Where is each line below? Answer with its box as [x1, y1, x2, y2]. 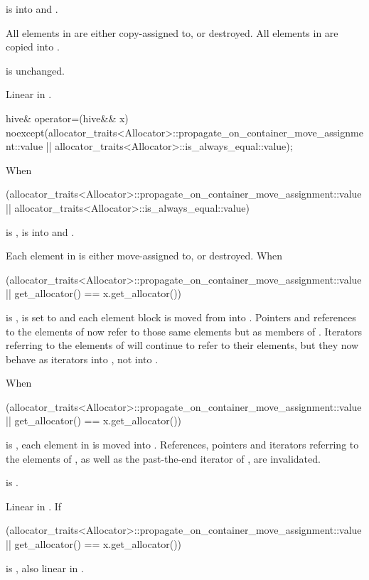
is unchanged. [6, 63, 65, 77]
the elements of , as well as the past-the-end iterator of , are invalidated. [6, 451, 321, 466]
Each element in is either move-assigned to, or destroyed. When [6, 248, 283, 263]
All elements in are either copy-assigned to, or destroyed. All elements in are [6, 25, 338, 40]
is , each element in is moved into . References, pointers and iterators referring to [6, 437, 359, 452]
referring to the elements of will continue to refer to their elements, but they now [6, 338, 359, 353]
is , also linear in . [6, 560, 84, 575]
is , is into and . [6, 224, 75, 239]
